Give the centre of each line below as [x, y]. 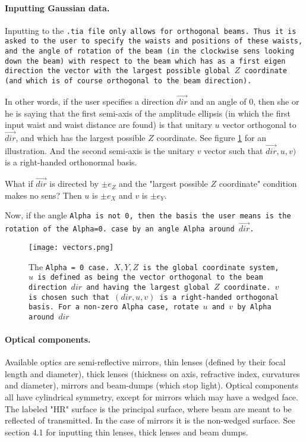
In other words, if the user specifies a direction [89, 101]
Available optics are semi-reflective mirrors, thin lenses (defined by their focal [145, 362]
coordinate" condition [258, 184]
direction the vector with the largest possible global [118, 71]
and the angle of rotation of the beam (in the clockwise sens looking [149, 51]
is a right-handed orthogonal [219, 297]
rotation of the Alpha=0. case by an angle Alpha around [120, 229]
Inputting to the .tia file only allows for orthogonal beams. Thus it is [151, 30]
